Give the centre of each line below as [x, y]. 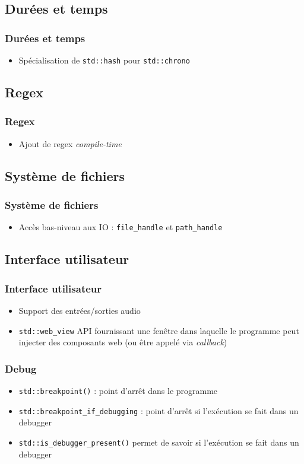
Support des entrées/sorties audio [80, 310]
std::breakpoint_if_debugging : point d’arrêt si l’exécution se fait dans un [159, 410]
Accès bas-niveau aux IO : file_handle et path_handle [121, 227]
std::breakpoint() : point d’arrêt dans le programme [118, 390]
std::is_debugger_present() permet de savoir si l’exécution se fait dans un [159, 442]
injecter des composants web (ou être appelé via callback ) [123, 342]
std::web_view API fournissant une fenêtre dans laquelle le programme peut [159, 330]
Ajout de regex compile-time [70, 143]
